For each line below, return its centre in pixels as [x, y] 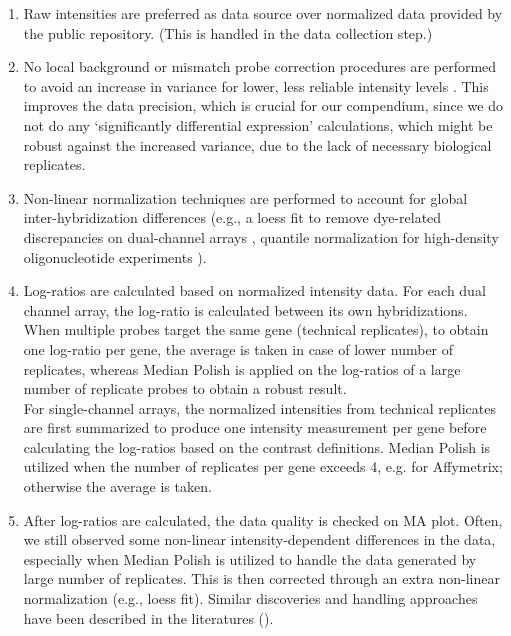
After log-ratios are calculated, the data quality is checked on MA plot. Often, [263, 519]
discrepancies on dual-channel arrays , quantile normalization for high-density [261, 236]
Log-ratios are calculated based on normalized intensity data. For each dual [254, 290]
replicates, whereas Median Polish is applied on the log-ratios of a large [242, 368]
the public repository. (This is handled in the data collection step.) [228, 32]
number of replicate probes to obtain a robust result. [185, 388]
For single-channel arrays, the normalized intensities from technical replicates [259, 407]
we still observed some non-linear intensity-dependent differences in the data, [259, 539]
